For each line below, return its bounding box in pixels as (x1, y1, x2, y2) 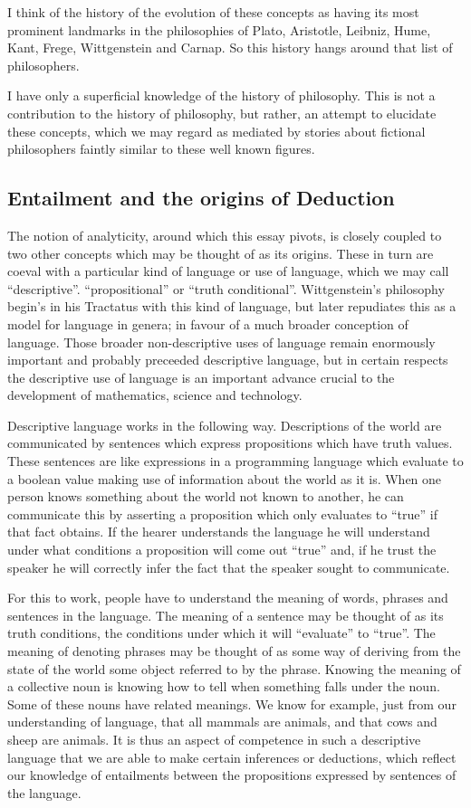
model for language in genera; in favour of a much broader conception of (7, 314, 409, 333)
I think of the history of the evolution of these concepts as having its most (7, 3, 419, 21)
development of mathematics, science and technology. (7, 385, 303, 404)
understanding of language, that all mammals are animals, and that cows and (7, 712, 437, 731)
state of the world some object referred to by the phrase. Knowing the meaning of (7, 659, 461, 678)
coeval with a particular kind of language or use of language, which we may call (7, 261, 449, 280)
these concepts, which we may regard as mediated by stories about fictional (7, 121, 426, 140)
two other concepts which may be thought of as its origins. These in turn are (7, 243, 434, 262)
